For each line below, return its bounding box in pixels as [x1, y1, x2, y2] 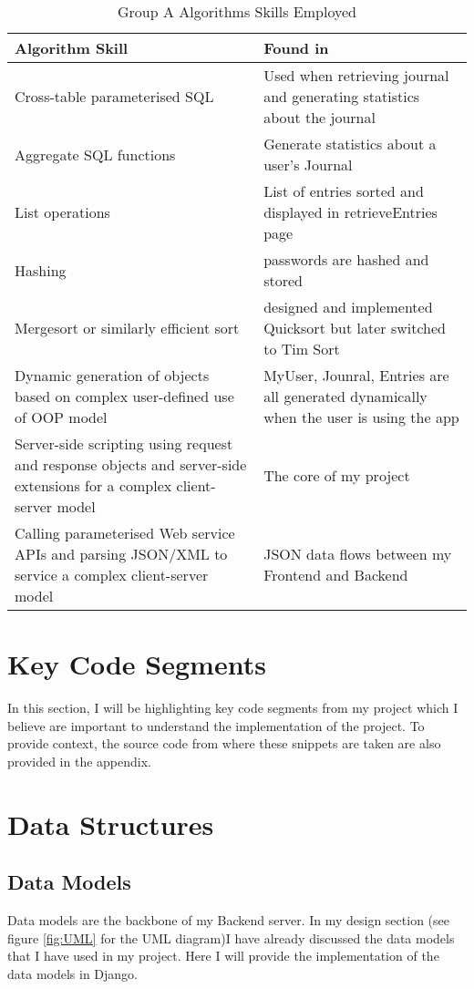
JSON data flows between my [263, 543, 452, 564]
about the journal [263, 107, 376, 128]
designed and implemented [263, 296, 433, 317]
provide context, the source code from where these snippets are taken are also [7, 734, 441, 753]
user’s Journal [263, 154, 353, 175]
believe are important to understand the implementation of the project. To [7, 716, 425, 735]
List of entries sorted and [263, 180, 424, 201]
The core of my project [263, 464, 410, 486]
